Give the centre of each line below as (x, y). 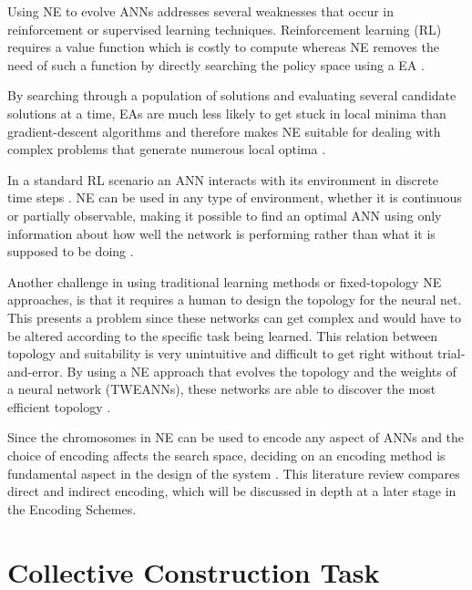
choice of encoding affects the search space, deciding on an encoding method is (226, 455)
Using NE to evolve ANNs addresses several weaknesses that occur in (201, 11)
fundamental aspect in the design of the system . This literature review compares (234, 473)
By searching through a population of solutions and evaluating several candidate (232, 95)
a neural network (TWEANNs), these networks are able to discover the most (222, 389)
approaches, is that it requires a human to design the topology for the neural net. (235, 300)
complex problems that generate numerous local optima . (167, 149)
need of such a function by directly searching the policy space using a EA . (216, 64)
